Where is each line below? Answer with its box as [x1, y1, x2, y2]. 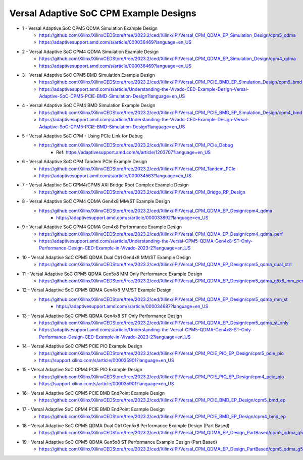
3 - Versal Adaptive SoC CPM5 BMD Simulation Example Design [22, 72, 155, 78]
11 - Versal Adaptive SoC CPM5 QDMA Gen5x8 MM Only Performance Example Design [22, 271, 203, 277]
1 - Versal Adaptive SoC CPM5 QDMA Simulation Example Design [22, 25, 158, 31]
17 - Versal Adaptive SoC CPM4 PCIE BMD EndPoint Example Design [22, 406, 165, 413]
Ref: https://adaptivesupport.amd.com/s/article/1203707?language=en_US [56, 149, 211, 155]
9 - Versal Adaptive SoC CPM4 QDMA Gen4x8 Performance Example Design [22, 224, 182, 230]
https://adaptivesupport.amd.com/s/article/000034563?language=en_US [39, 172, 191, 179]
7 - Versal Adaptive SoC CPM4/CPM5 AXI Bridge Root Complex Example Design [22, 182, 189, 188]
